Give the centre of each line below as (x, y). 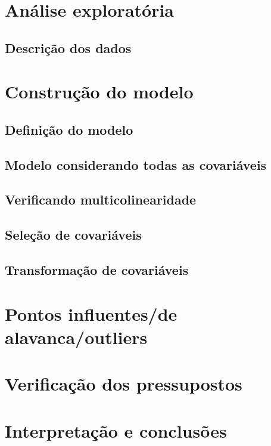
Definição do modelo (69, 129)
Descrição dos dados (68, 47)
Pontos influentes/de (91, 313)
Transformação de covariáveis (97, 270)
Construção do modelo (99, 92)
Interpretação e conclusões (116, 430)
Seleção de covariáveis (73, 235)
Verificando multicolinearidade (101, 199)
